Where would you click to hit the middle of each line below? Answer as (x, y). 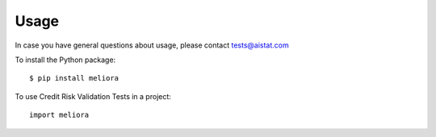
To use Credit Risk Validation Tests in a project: (93, 96)
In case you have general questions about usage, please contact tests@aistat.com (152, 45)
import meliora (59, 115)
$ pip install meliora (74, 78)
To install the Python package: (65, 60)
